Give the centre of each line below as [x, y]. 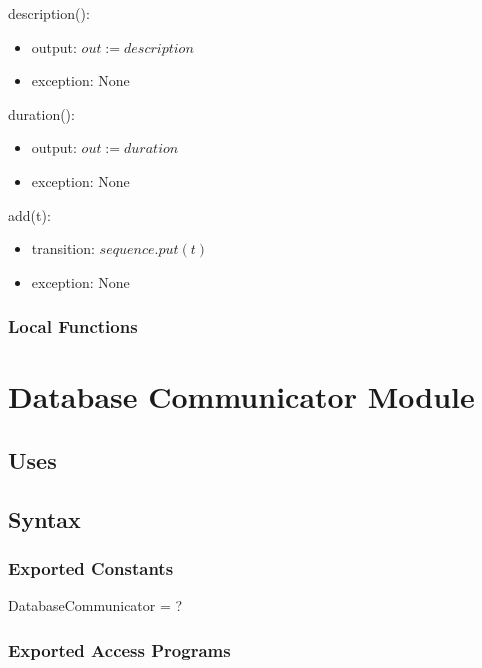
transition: [63, 248]
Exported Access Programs [119, 649]
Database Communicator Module [241, 396]
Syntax [44, 518]
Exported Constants [91, 568]
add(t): [29, 214]
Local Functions [73, 326]
